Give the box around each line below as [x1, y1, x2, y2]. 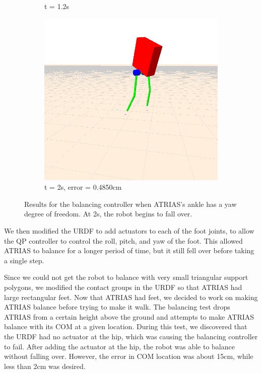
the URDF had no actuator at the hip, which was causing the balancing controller [4, 331, 258, 341]
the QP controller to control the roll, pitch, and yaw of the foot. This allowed [4, 235, 243, 246]
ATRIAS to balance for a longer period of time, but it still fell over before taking [4, 245, 254, 256]
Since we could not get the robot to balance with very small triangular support [4, 272, 248, 282]
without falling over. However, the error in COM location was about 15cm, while [4, 351, 253, 361]
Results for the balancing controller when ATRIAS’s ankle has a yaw [24, 198, 237, 209]
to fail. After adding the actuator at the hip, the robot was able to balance [4, 341, 235, 351]
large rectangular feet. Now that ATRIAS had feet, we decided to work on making [4, 291, 258, 302]
